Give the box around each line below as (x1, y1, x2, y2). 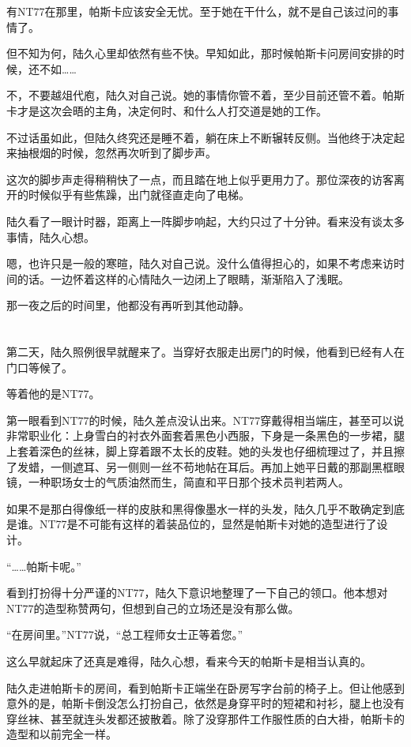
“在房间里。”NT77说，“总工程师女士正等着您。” (6, 626, 243, 643)
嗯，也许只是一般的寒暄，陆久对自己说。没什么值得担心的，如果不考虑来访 (6, 255, 394, 272)
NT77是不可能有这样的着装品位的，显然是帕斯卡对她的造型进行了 (39, 516, 377, 532)
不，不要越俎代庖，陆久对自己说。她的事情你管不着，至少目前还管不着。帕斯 (6, 87, 405, 103)
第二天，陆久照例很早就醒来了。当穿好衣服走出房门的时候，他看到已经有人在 (6, 343, 405, 360)
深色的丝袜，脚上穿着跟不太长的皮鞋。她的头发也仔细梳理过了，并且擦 (39, 443, 405, 460)
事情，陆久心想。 (6, 228, 95, 245)
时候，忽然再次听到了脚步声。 (61, 145, 217, 161)
